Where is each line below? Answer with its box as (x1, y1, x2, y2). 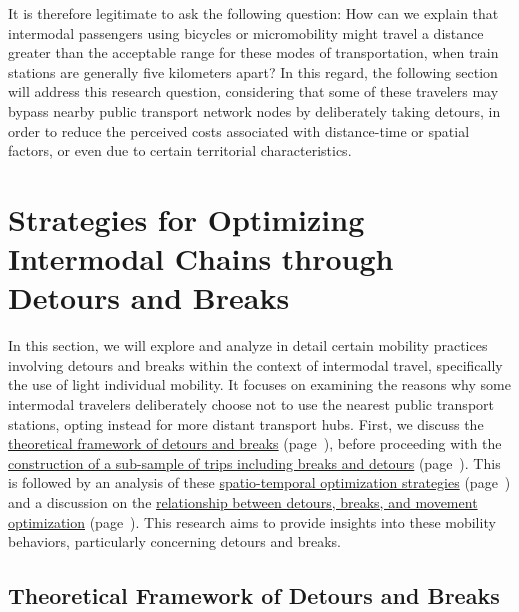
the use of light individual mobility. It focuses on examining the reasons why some (8, 374, 511, 395)
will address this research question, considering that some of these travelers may (8, 81, 499, 102)
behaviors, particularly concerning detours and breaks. (8, 531, 342, 552)
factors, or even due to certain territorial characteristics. (8, 140, 352, 161)
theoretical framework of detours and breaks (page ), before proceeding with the (8, 433, 502, 454)
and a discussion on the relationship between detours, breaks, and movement (8, 492, 478, 512)
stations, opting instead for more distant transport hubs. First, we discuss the (8, 413, 484, 434)
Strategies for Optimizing (8, 198, 365, 239)
